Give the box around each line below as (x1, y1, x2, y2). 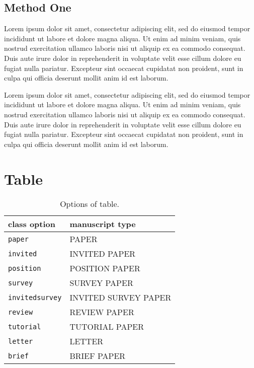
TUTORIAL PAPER (69, 321, 144, 333)
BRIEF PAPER (69, 350, 126, 362)
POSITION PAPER (69, 262, 140, 274)
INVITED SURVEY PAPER (69, 291, 172, 304)
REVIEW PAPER (69, 306, 134, 318)
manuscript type (69, 218, 136, 230)
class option (8, 218, 55, 230)
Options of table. (60, 198, 120, 210)
